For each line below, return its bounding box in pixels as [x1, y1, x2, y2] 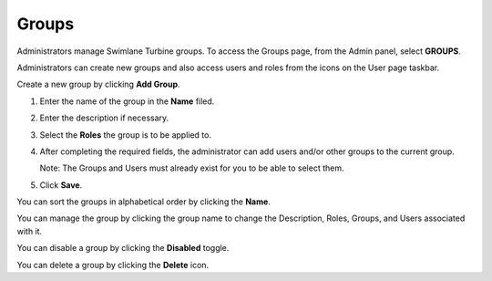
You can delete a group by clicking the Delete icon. [16, 259, 210, 270]
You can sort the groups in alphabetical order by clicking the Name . [16, 196, 271, 207]
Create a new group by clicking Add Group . [16, 78, 181, 90]
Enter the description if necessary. [39, 112, 169, 123]
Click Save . [39, 179, 83, 191]
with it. [16, 225, 43, 236]
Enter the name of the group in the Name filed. [39, 96, 215, 107]
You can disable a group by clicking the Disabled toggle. [16, 243, 230, 254]
